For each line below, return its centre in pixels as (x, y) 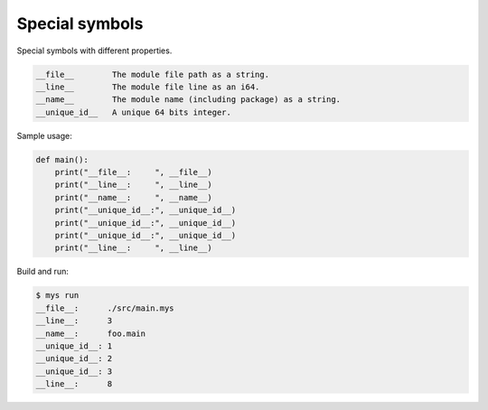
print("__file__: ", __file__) (133, 172)
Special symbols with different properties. (94, 51)
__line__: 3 (74, 321)
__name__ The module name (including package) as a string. (188, 100)
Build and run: (43, 272)
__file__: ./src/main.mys (105, 308)
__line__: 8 (74, 384)
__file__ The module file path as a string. (153, 74)
